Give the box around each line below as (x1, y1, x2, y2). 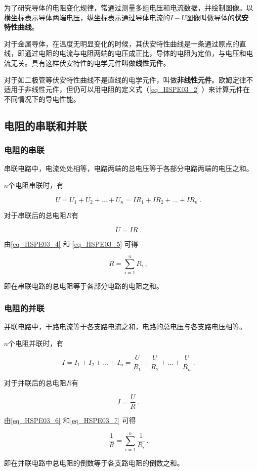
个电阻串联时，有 (8, 179, 64, 190)
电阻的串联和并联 (4, 118, 87, 133)
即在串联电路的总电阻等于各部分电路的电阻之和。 (4, 281, 163, 291)
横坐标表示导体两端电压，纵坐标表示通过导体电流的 (4, 12, 170, 22)
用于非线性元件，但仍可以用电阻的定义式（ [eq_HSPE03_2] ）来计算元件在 (10, 84, 250, 94)
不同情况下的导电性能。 (4, 93, 80, 104)
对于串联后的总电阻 (4, 210, 66, 220)
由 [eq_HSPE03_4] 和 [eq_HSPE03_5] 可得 (4, 238, 138, 249)
